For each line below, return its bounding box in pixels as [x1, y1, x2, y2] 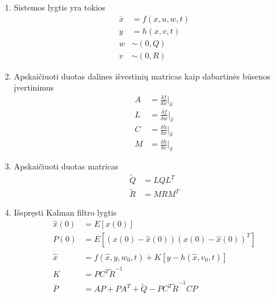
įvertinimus [13, 81, 54, 93]
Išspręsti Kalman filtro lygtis [13, 206, 117, 219]
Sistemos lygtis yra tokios [13, 1, 106, 13]
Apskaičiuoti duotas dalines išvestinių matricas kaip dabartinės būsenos [13, 70, 271, 82]
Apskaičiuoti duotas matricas [13, 160, 119, 172]
